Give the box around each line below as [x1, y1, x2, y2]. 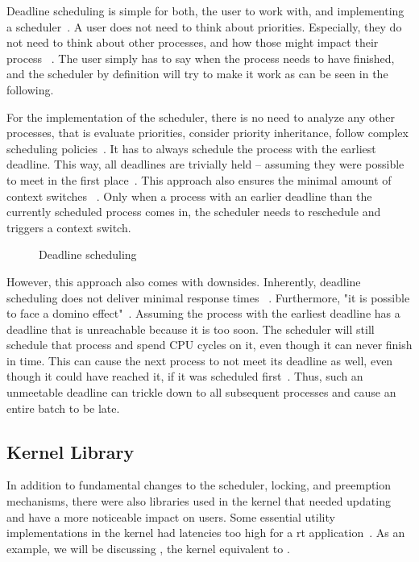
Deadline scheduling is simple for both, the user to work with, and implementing [6, 2, 404, 19]
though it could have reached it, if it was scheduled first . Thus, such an [6, 368, 363, 385]
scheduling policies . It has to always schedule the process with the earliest [6, 139, 376, 156]
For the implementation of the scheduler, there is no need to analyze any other [6, 108, 395, 125]
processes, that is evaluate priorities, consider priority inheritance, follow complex [6, 124, 409, 141]
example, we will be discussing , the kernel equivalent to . [6, 539, 290, 556]
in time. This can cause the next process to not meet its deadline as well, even [6, 352, 393, 368]
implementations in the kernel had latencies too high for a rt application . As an [6, 524, 405, 541]
